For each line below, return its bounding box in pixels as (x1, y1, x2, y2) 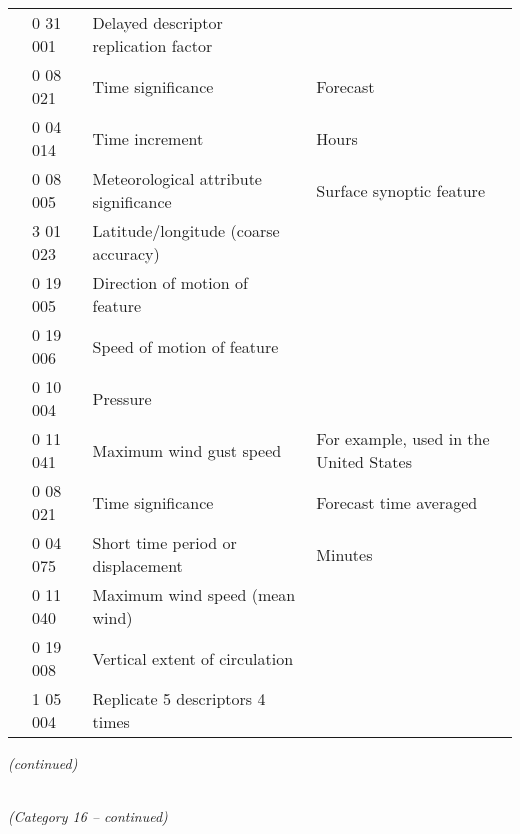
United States (316, 450, 412, 473)
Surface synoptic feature (316, 178, 485, 202)
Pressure (92, 386, 152, 410)
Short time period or (92, 531, 237, 554)
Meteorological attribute (92, 167, 262, 190)
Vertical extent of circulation (92, 646, 294, 670)
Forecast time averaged (316, 490, 478, 514)
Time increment (92, 126, 204, 150)
